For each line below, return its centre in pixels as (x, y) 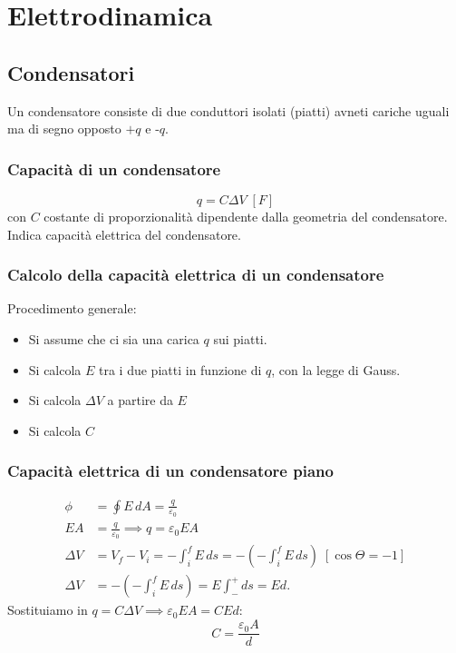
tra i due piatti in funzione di (180, 369)
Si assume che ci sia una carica (114, 338)
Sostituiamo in (48, 610)
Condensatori (71, 72)
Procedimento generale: (72, 308)
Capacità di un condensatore (114, 168)
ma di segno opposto (64, 129)
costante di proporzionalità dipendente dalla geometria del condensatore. (246, 216)
